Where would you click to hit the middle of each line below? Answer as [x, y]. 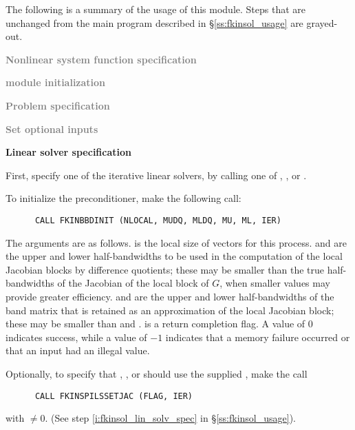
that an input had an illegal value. [78, 350]
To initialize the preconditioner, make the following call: [123, 198]
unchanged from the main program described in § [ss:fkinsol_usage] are [154, 22]
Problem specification [58, 105]
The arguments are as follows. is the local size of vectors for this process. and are [176, 242]
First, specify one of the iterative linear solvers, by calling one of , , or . [156, 175]
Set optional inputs [52, 129]
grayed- [322, 22]
